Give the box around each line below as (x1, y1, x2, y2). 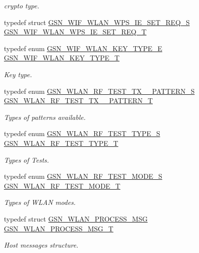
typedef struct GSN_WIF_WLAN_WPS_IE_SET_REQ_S (4, 17, 190, 27)
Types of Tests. (4, 154, 49, 165)
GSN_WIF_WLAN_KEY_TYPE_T (4, 53, 120, 63)
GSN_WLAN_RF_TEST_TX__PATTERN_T (4, 95, 153, 106)
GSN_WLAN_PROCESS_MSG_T (4, 223, 114, 233)
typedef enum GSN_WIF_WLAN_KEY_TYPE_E (4, 43, 163, 53)
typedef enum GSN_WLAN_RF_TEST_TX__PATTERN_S (4, 85, 195, 96)
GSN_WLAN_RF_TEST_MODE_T (4, 180, 120, 191)
